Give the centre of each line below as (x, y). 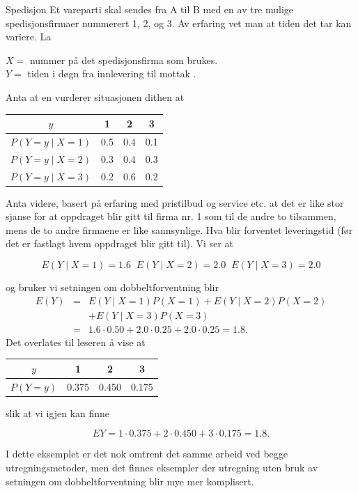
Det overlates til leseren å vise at (76, 342)
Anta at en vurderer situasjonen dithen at (95, 96)
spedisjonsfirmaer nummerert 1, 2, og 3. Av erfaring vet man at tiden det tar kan (179, 23)
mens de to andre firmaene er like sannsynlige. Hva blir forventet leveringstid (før (179, 229)
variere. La (29, 37)
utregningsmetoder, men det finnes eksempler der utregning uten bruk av (162, 467)
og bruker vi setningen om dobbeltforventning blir (112, 287)
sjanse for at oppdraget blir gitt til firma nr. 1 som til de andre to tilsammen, (171, 216)
